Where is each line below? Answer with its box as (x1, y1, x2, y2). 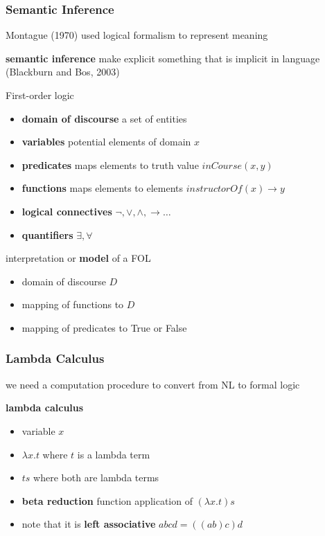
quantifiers (21, 227, 73, 242)
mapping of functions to (21, 297, 124, 312)
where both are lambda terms (33, 470, 159, 485)
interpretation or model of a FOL (6, 251, 151, 265)
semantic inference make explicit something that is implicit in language (6, 51, 320, 65)
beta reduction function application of (21, 493, 193, 508)
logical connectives (21, 204, 112, 218)
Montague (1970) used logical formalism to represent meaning (6, 28, 268, 42)
